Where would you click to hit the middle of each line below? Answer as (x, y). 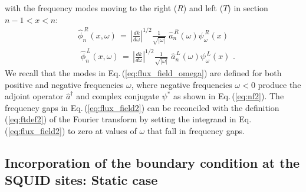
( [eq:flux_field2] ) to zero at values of (71, 131)
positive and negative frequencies (64, 84)
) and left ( (203, 8)
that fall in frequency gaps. (196, 131)
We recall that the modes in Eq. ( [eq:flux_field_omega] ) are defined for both (143, 73)
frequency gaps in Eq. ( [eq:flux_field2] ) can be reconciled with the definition (142, 107)
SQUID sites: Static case (81, 180)
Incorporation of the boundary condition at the (152, 163)
